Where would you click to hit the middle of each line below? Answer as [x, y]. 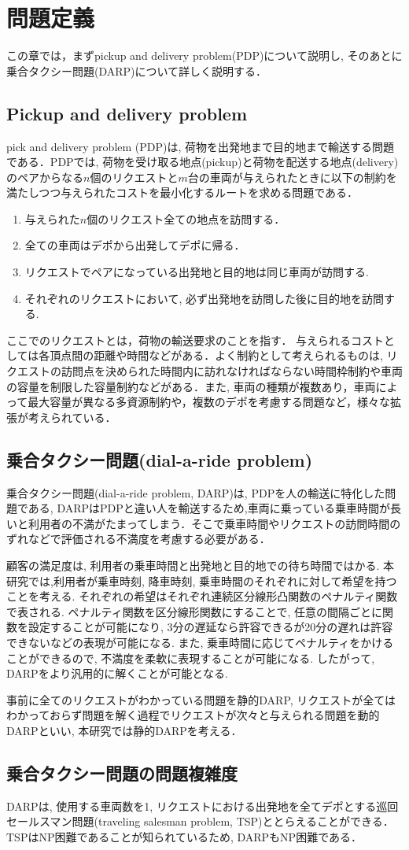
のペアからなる [45, 177]
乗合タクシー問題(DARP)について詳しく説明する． [137, 70]
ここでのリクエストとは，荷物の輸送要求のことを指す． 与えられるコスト [195, 340]
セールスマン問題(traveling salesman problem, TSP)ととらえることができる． [200, 821]
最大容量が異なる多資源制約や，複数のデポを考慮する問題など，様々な [209, 402]
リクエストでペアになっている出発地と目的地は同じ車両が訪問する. [197, 272]
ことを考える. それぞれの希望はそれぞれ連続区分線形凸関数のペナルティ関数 [202, 596]
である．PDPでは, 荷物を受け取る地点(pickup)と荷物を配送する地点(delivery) [203, 162]
